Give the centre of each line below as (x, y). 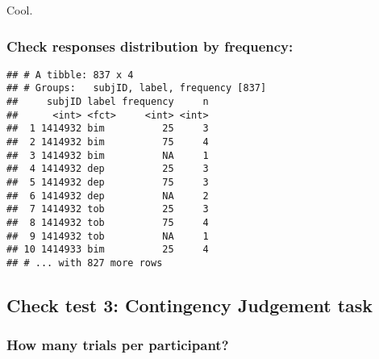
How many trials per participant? (118, 345)
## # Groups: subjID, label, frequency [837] (137, 88)
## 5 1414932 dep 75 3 (108, 183)
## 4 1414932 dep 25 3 (108, 169)
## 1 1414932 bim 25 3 (108, 129)
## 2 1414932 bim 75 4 (108, 142)
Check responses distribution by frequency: (150, 46)
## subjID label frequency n (108, 102)
